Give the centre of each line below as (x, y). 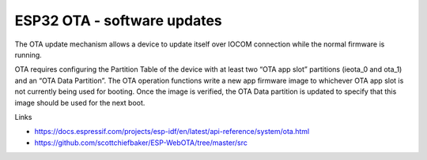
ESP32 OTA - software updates (119, 20)
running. (28, 54)
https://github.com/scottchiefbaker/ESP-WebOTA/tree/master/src (141, 143)
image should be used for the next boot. (80, 102)
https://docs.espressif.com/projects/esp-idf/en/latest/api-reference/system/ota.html (172, 132)
